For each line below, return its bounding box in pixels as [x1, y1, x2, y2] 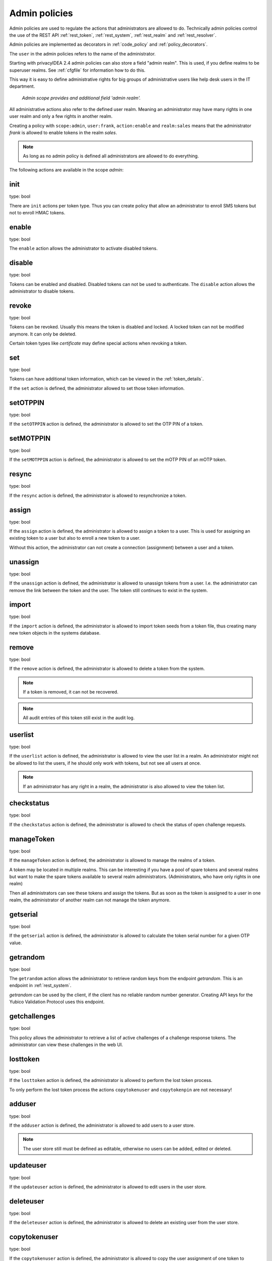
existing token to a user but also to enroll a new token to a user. [9, 535, 141, 541]
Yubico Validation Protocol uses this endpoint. [9, 999, 105, 1005]
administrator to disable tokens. [9, 288, 75, 295]
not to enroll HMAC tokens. [9, 210, 65, 216]
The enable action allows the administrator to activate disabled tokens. [9, 245, 158, 252]
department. [9, 83, 35, 89]
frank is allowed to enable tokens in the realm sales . [9, 130, 117, 136]
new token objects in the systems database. [9, 630, 101, 636]
